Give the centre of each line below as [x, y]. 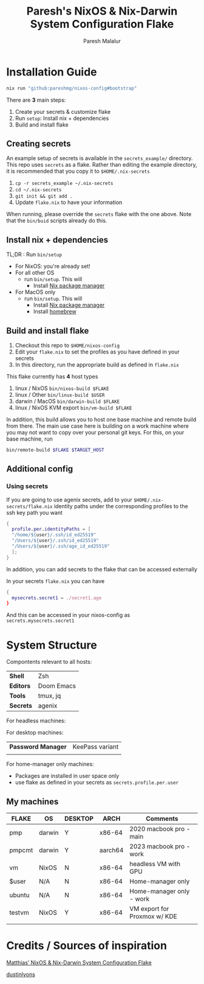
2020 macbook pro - [160, 829]
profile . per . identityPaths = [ [51, 529]
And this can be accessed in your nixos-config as [68, 615]
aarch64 [111, 850]
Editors [20, 686]
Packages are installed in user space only [67, 776]
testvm [19, 913]
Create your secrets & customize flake [63, 111]
